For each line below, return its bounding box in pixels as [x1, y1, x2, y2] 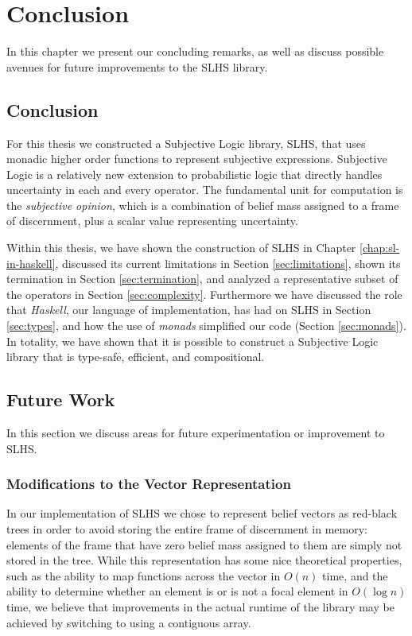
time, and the [322, 567, 388, 584]
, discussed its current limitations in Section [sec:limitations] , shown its [55, 254, 401, 271]
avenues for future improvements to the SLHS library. [6, 58, 268, 75]
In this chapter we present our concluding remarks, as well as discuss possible [6, 43, 384, 60]
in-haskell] [6, 254, 56, 271]
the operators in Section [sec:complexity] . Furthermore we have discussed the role [6, 285, 402, 302]
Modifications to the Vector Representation [6, 474, 291, 494]
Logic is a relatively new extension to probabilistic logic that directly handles [6, 165, 383, 182]
